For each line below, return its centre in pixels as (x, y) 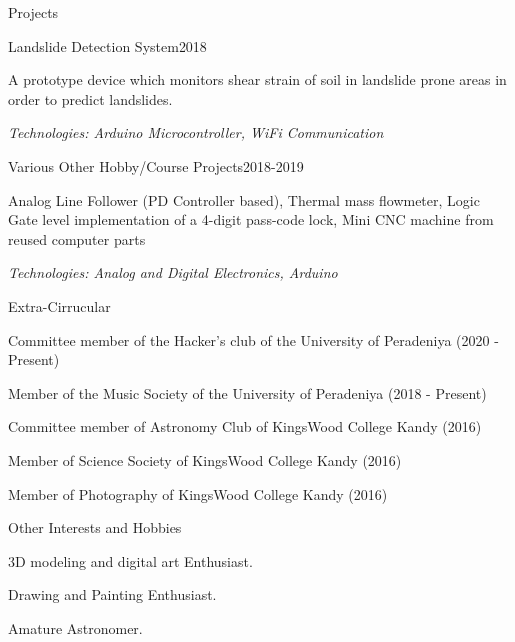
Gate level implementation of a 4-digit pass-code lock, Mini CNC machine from (251, 219)
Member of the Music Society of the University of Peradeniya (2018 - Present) (247, 392)
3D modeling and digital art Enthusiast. (130, 560)
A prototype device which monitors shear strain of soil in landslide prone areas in (257, 79)
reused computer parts (77, 238)
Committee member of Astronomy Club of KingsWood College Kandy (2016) (245, 426)
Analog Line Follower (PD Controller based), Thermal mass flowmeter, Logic (244, 199)
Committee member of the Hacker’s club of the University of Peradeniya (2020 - (253, 339)
